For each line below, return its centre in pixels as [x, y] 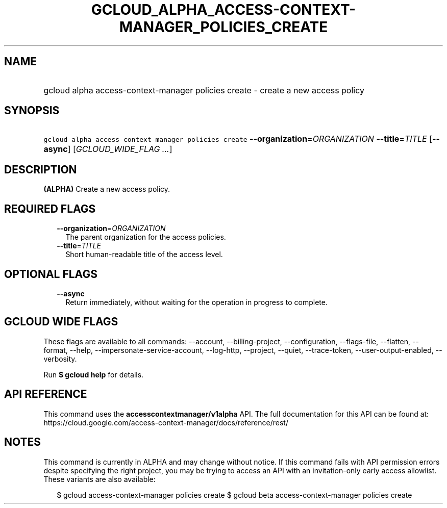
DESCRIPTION [41, 169]
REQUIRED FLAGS [50, 209]
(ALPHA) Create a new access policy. [107, 189]
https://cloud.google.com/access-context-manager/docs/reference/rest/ [166, 422]
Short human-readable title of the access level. [144, 255]
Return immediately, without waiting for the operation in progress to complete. [196, 302]
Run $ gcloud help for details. [94, 374]
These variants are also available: [100, 479]
